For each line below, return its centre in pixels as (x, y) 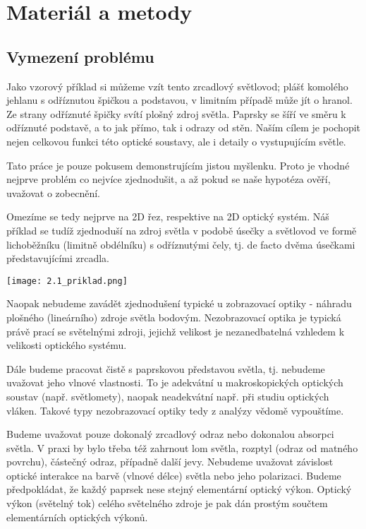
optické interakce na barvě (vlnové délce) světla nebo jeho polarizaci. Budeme (174, 475)
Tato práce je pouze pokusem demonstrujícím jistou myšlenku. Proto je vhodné (178, 165)
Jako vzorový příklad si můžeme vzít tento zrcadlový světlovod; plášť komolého (177, 86)
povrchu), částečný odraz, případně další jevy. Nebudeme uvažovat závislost (170, 462)
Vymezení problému (80, 56)
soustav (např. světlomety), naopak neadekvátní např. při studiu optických (168, 396)
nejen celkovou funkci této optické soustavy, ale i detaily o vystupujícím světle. (176, 141)
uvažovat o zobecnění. (53, 192)
